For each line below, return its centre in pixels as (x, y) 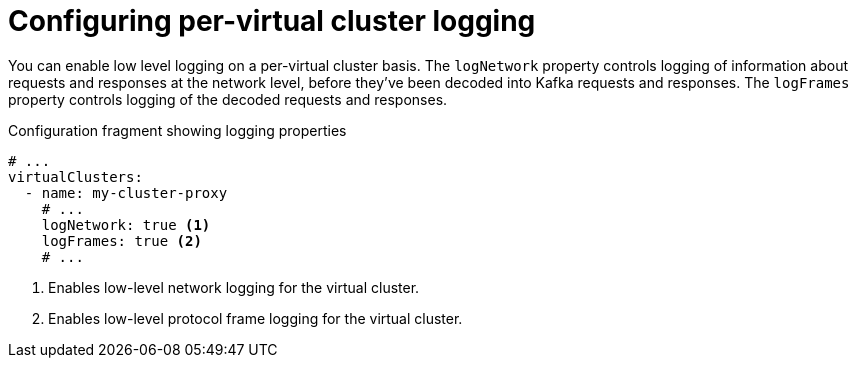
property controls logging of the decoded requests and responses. (228, 99)
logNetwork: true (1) (126, 224)
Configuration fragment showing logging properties (177, 130)
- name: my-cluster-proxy (126, 192)
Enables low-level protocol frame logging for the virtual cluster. (255, 318)
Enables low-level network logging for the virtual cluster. (234, 287)
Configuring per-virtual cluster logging (272, 21)
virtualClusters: (75, 176)
